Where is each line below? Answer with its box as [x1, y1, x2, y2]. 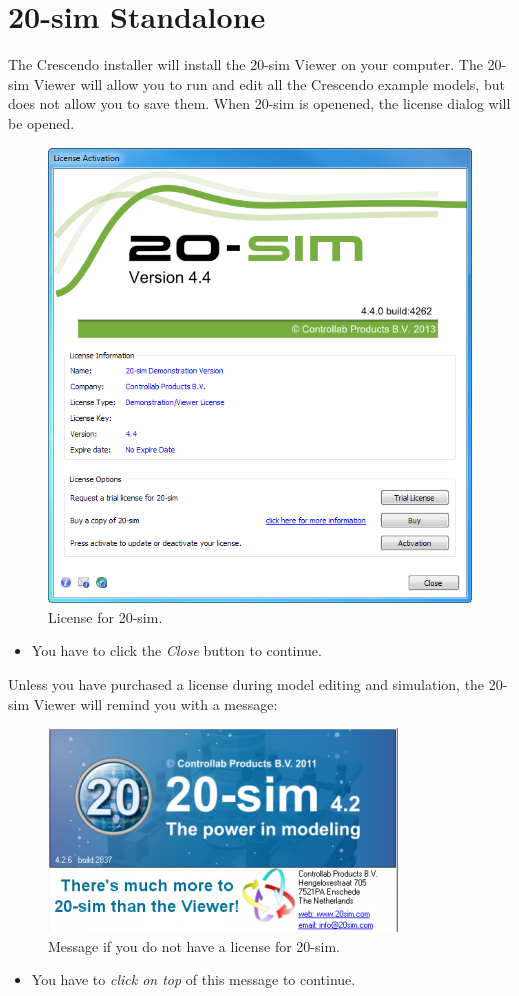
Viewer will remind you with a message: [33, 693, 278, 714]
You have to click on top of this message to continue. [31, 969, 356, 990]
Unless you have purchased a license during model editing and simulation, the [8, 673, 485, 694]
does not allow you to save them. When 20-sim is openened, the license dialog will [8, 93, 511, 114]
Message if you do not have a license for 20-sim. [48, 935, 340, 956]
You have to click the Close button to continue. [31, 640, 322, 661]
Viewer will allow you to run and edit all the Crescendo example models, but [33, 73, 505, 94]
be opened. [8, 112, 75, 133]
